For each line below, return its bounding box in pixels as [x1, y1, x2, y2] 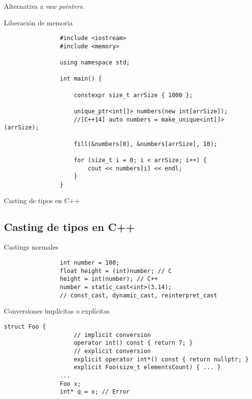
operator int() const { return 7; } [74, 339, 193, 347]
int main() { [60, 75, 102, 83]
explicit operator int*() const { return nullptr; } [74, 356, 249, 363]
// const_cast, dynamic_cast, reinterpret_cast [60, 292, 217, 299]
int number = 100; [60, 259, 120, 267]
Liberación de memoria [4, 17, 73, 27]
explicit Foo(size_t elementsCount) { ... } [74, 364, 221, 371]
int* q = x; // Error [60, 388, 130, 396]
